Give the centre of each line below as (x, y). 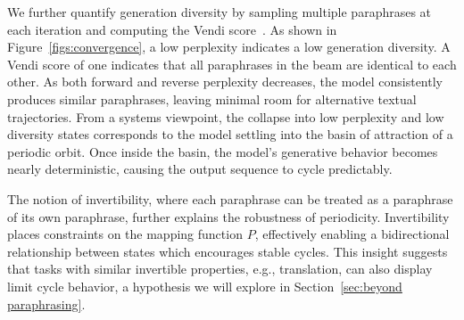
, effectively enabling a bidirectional (352, 234)
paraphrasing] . (46, 304)
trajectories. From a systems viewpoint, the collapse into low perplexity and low (226, 116)
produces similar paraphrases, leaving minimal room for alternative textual (212, 98)
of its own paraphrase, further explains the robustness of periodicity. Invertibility (228, 216)
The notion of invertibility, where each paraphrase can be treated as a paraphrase (230, 198)
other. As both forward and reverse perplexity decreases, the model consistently (225, 82)
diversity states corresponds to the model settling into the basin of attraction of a (230, 134)
